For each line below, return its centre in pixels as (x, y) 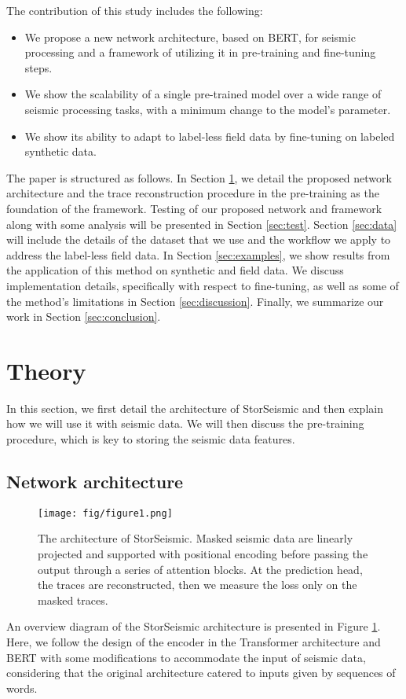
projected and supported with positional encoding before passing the (203, 554)
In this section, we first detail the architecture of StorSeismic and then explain (195, 408)
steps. (38, 67)
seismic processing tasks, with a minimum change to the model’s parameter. (208, 109)
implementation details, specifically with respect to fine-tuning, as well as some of (203, 285)
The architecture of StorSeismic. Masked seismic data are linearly (196, 538)
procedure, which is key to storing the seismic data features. (151, 439)
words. (22, 688)
